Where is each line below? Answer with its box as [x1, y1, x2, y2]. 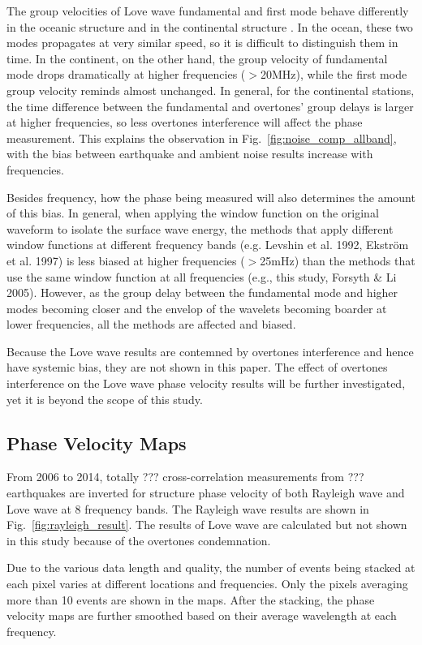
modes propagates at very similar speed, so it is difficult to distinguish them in [6, 34, 398, 51]
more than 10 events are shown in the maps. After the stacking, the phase [6, 591, 375, 608]
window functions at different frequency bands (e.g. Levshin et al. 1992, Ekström [6, 236, 409, 253]
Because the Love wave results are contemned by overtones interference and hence [6, 342, 414, 359]
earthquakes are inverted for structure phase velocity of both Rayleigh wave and [6, 484, 405, 501]
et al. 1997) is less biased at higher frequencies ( [6, 252, 245, 269]
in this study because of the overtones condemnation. [6, 531, 271, 548]
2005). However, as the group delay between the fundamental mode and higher [6, 284, 398, 301]
